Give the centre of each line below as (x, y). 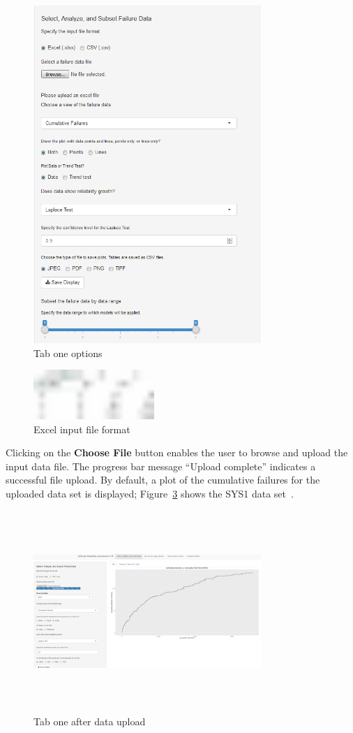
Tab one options (68, 353)
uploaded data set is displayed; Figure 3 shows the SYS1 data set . (150, 493)
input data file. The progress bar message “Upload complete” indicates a (161, 466)
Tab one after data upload (90, 721)
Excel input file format (82, 429)
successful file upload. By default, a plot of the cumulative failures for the (163, 480)
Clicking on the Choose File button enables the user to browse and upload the (177, 452)
